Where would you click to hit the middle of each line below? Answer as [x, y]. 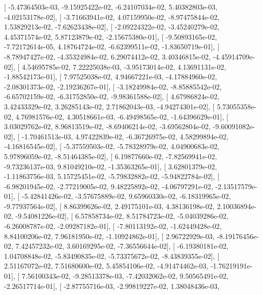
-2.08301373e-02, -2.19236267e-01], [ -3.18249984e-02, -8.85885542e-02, [113, 86]
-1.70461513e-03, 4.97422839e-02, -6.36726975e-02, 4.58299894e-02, [125, 136]
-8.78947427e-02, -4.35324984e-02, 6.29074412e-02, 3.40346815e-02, [107, 56]
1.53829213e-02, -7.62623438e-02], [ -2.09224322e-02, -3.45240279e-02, [112, 27]
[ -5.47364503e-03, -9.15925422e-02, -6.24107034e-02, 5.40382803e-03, [111, 7]
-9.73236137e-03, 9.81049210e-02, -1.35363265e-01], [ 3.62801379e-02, [111, 166]
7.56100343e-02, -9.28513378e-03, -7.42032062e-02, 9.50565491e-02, [125, 276]
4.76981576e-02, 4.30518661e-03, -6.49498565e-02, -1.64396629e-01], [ [122, 116]
